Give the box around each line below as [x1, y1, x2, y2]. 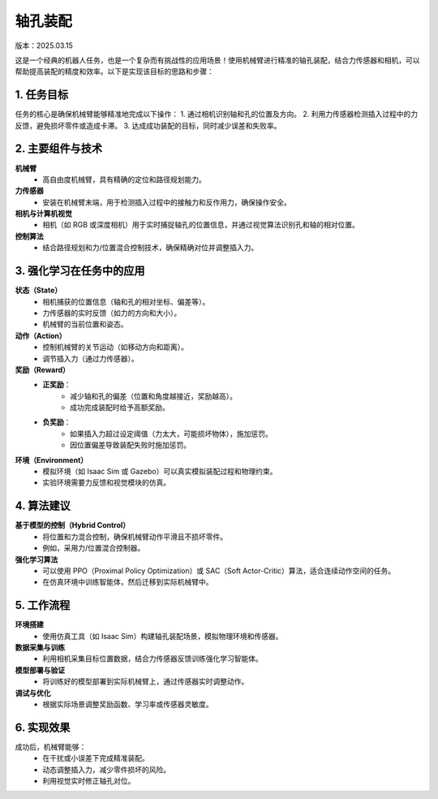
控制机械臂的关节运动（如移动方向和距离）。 [42, 342, 188, 352]
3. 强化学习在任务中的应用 [15, 264, 145, 278]
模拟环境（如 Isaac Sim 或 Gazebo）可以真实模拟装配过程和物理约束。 [42, 467, 277, 477]
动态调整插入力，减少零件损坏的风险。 [42, 764, 170, 775]
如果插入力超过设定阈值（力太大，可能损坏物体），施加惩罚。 [70, 429, 273, 438]
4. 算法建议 [15, 499, 71, 513]
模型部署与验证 [15, 665, 65, 675]
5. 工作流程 [15, 598, 71, 612]
